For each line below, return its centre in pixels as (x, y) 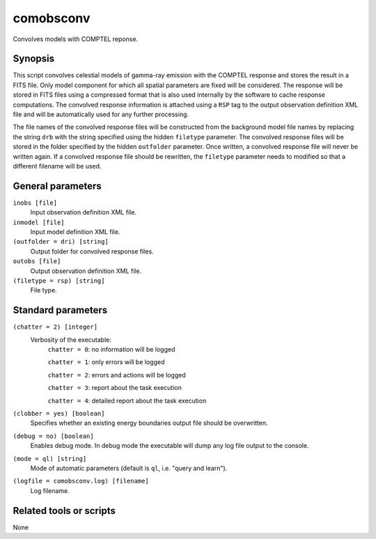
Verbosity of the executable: (71, 339)
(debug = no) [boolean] (53, 436)
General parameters (57, 186)
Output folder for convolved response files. (92, 251)
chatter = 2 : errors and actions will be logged (117, 375)
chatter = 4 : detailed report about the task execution (127, 400)
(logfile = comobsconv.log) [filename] (81, 481)
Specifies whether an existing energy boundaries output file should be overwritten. (149, 423)
